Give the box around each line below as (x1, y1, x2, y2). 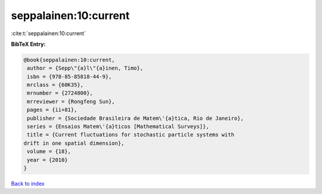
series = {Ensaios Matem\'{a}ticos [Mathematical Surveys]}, (27, 123, 209, 130)
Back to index (11, 180, 45, 187)
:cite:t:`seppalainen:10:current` (11, 30, 86, 37)
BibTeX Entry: (11, 40, 46, 48)
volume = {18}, (27, 148, 72, 155)
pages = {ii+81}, (27, 107, 78, 113)
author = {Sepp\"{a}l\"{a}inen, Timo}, (27, 65, 143, 71)
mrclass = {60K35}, (27, 82, 83, 89)
